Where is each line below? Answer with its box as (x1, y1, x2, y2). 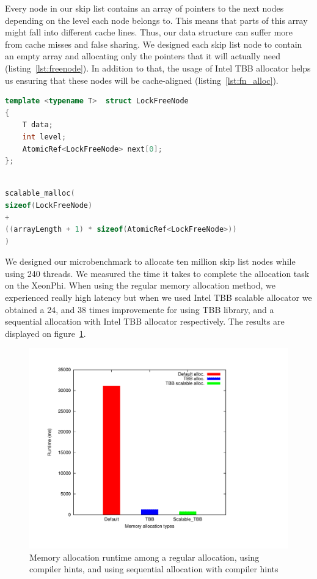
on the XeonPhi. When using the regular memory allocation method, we (5, 279, 275, 292)
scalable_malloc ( (5, 189, 75, 198)
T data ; (22, 120, 53, 130)
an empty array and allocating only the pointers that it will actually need (5, 50, 280, 62)
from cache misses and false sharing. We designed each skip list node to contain (5, 37, 302, 50)
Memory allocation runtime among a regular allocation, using (29, 550, 260, 563)
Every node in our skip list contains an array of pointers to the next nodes (5, 2, 284, 14)
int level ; (22, 132, 67, 141)
